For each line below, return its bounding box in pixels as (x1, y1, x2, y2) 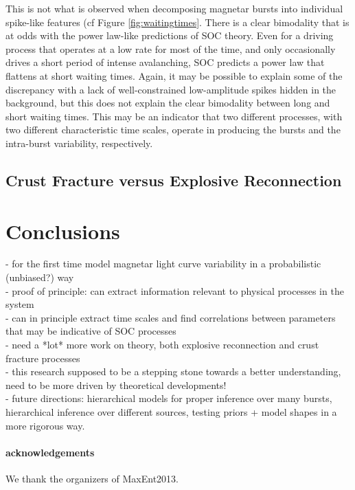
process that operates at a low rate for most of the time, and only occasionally (5, 41, 336, 56)
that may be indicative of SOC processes (5, 324, 176, 338)
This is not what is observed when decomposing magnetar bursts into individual (5, 1, 343, 15)
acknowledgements (5, 445, 95, 459)
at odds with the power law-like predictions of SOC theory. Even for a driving (5, 28, 334, 43)
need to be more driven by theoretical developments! (5, 377, 227, 392)
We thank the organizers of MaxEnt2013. (5, 471, 179, 485)
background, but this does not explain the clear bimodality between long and (5, 96, 330, 110)
